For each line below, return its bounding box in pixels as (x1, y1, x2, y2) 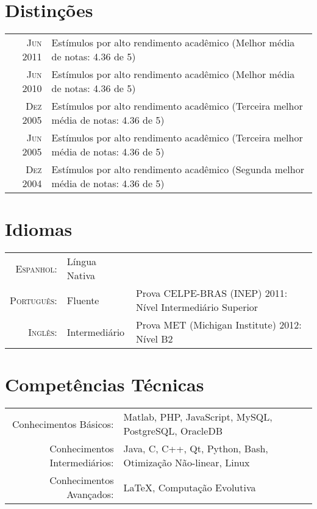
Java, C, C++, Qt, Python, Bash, (123, 441, 268, 456)
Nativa (66, 268, 96, 283)
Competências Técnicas (5, 372, 204, 397)
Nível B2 (135, 332, 173, 346)
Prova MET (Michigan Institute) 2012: (135, 318, 302, 332)
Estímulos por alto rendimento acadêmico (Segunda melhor (51, 162, 304, 177)
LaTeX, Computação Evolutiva (123, 480, 256, 494)
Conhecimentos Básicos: (12, 416, 114, 431)
